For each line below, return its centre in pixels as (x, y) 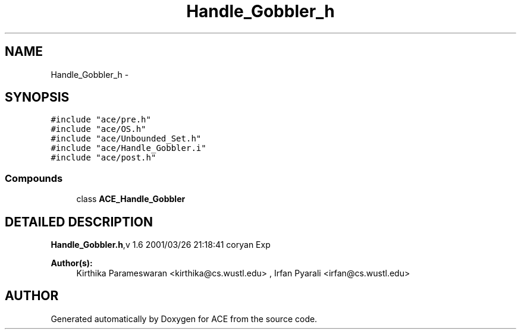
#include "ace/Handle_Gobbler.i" (128, 148)
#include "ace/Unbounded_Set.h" (126, 139)
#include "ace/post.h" (103, 158)
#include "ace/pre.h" (101, 120)
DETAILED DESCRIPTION (79, 222)
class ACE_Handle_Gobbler (131, 199)
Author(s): (72, 263)
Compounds (34, 178)
